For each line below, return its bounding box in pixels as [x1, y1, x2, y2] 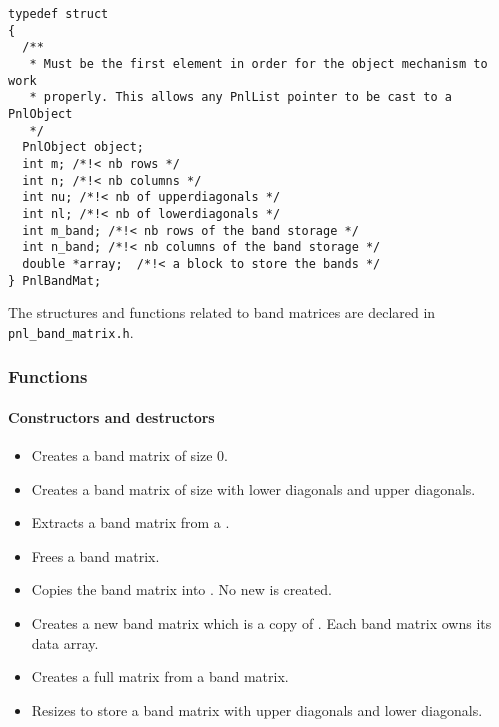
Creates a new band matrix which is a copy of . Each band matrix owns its [31, 613, 492, 634]
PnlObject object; [22, 140, 145, 155]
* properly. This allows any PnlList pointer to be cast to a [29, 90, 452, 105]
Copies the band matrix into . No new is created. [31, 579, 332, 600]
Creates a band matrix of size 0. [31, 445, 229, 466]
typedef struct [8, 7, 109, 21]
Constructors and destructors [8, 406, 215, 427]
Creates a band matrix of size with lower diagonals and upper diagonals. [31, 478, 476, 499]
